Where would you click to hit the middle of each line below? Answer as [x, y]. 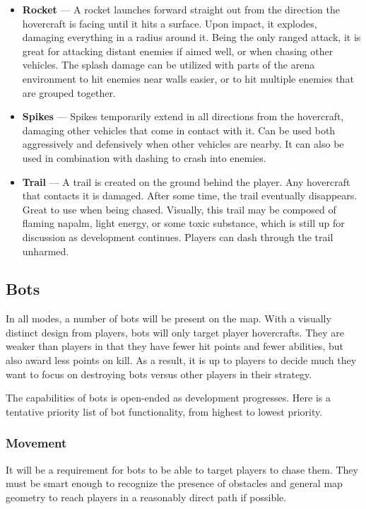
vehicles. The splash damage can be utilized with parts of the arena [169, 65]
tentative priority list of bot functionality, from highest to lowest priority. [164, 411]
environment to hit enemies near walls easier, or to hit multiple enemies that [188, 78]
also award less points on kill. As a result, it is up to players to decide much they [181, 360]
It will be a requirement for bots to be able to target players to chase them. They [182, 469]
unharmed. [46, 251]
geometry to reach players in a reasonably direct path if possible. [146, 497]
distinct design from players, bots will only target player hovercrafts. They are [175, 332]
